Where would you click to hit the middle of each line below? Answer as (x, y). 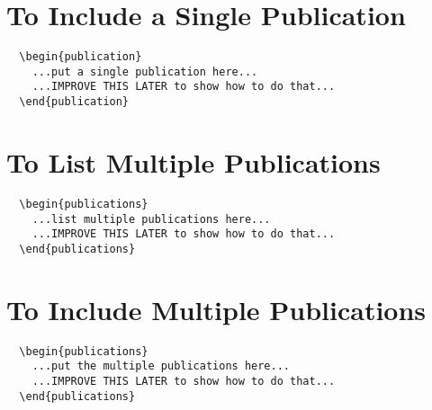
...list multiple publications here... (151, 219)
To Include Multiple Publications (216, 309)
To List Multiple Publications (193, 161)
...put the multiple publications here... (161, 366)
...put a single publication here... (145, 71)
